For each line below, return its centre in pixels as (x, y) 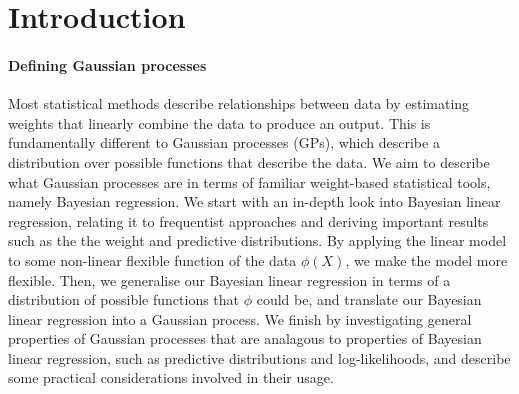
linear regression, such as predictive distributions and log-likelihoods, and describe (259, 357)
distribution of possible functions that (124, 299)
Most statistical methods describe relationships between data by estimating (239, 103)
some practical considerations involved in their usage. (171, 377)
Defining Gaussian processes (107, 64)
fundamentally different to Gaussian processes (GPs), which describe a (224, 142)
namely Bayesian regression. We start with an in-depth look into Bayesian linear (254, 201)
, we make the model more (426, 259)
